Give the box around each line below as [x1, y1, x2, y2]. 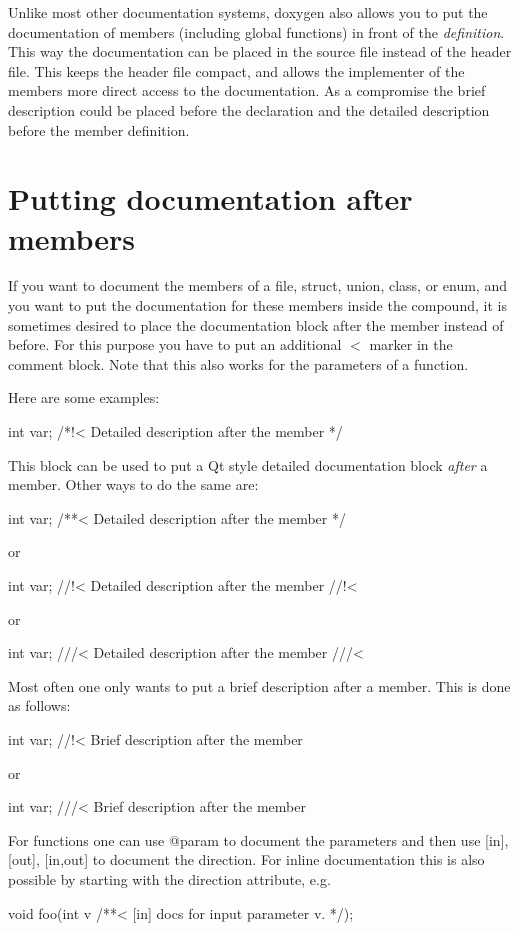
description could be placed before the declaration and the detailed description [8, 99, 490, 120]
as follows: [8, 695, 71, 716]
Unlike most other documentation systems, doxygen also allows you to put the [8, 2, 488, 22]
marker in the [369, 334, 453, 355]
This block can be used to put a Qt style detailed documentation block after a [8, 454, 488, 475]
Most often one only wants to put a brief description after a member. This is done [8, 675, 511, 696]
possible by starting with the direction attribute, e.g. [8, 868, 331, 889]
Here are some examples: [8, 387, 160, 408]
